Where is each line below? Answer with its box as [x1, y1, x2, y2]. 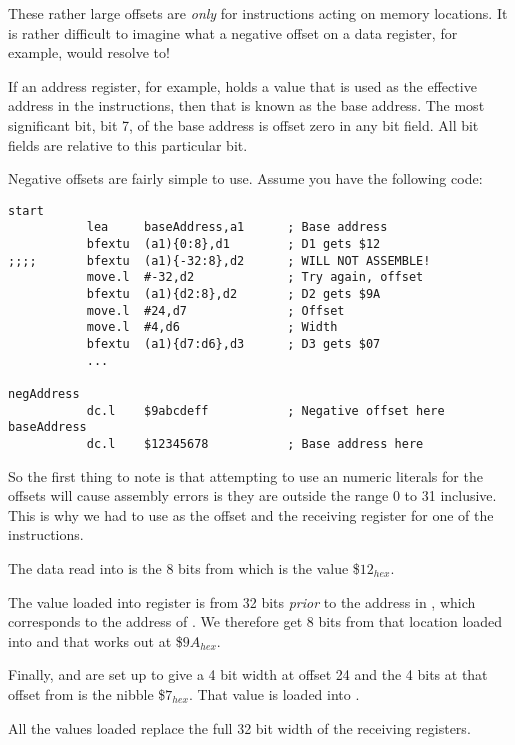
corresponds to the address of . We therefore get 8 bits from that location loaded [8, 611, 503, 632]
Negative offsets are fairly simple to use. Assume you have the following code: [8, 168, 483, 189]
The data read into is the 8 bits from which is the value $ [8, 557, 360, 578]
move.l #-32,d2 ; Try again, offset [86, 270, 424, 285]
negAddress [8, 386, 80, 401]
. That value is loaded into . [188, 683, 360, 704]
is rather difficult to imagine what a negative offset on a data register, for [8, 22, 458, 43]
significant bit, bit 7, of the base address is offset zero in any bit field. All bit [8, 114, 479, 135]
